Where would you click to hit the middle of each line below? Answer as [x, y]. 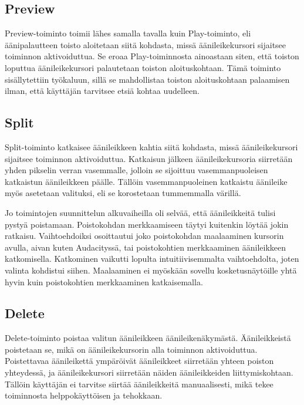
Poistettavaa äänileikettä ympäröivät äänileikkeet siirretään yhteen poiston [139, 361]
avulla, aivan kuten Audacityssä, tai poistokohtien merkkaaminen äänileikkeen [146, 247]
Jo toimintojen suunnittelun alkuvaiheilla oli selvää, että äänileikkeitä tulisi [140, 212]
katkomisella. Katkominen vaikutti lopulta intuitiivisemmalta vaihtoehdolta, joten [152, 259]
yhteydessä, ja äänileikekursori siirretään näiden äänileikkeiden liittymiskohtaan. [149, 372]
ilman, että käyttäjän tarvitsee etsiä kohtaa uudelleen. [102, 91]
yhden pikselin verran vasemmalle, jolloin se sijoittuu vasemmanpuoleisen [136, 170]
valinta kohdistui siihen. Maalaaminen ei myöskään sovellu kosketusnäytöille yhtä [151, 270]
